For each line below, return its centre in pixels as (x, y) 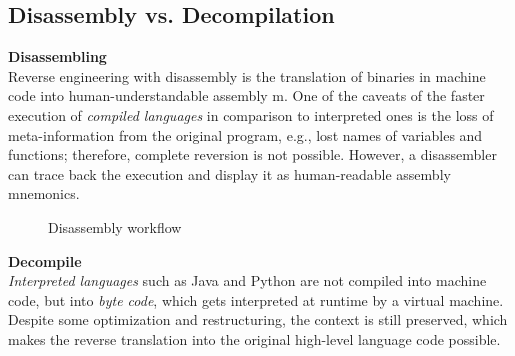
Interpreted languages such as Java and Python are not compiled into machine (247, 280)
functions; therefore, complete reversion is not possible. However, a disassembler (252, 154)
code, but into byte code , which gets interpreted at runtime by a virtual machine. (256, 299)
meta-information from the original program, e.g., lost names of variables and (245, 134)
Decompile (45, 260)
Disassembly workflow (115, 226)
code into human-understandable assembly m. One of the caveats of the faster (246, 95)
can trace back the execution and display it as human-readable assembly (229, 173)
